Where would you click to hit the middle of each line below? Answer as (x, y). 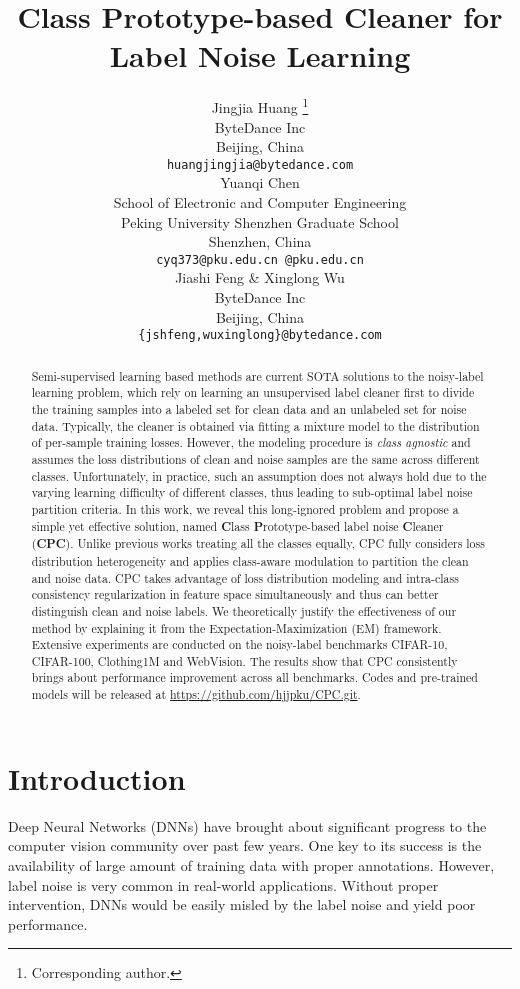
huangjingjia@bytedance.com (260, 164)
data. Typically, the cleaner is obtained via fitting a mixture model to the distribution (255, 425)
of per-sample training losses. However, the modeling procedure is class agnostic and (251, 442)
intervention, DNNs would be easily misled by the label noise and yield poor (242, 904)
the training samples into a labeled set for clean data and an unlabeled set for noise (249, 408)
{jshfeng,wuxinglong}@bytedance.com (260, 335)
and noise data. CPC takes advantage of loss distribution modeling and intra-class (245, 577)
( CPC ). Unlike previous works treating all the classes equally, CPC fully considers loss (258, 544)
